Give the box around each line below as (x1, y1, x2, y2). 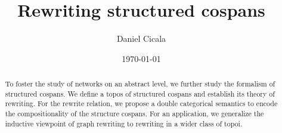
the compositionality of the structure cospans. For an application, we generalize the (5, 109, 264, 119)
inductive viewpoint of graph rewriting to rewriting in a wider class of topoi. (5, 118, 243, 128)
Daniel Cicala (116, 32, 166, 45)
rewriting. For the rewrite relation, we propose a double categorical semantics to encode (5, 98, 278, 109)
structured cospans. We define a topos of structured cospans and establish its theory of (5, 88, 275, 98)
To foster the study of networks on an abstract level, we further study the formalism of (5, 79, 275, 89)
